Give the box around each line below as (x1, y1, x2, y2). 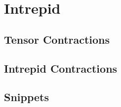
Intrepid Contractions (4, 60, 118, 76)
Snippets (4, 89, 49, 105)
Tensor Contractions (4, 31, 110, 47)
